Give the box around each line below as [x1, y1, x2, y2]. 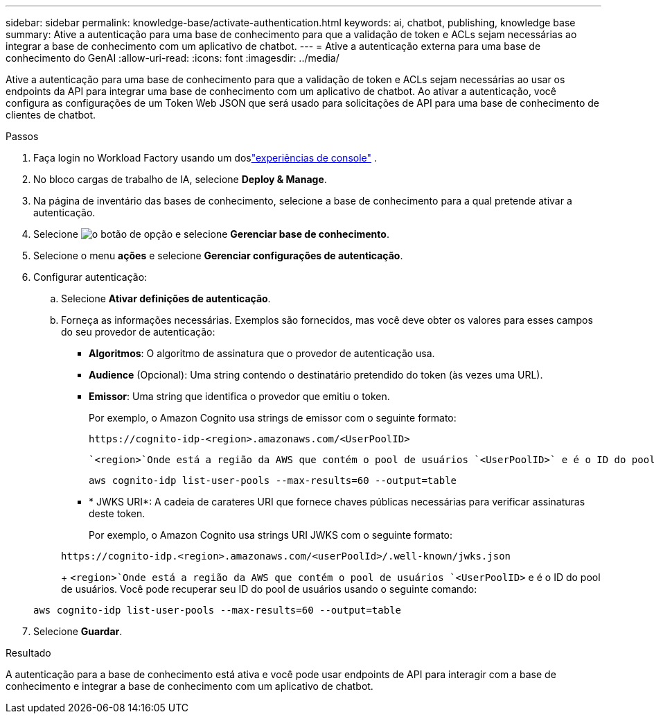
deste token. [89, 508, 145, 519]
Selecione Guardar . [33, 625, 123, 637]
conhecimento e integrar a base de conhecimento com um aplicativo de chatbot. [6, 680, 373, 692]
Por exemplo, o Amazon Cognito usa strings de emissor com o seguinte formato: [89, 412, 457, 424]
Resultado [6, 647, 51, 659]
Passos [6, 130, 39, 142]
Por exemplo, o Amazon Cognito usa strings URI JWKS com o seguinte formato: [89, 529, 453, 541]
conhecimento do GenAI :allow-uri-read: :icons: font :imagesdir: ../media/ [6, 52, 339, 64]
